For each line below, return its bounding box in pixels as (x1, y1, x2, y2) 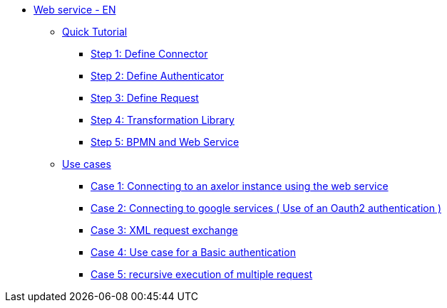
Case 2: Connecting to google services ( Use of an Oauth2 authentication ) (91, 202, 441, 214)
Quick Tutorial (62, 26, 128, 38)
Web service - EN (34, 4, 116, 16)
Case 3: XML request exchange (91, 224, 238, 236)
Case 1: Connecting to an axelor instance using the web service (91, 180, 389, 192)
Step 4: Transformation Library (91, 114, 235, 126)
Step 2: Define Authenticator (91, 70, 225, 82)
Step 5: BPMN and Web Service (91, 136, 240, 148)
